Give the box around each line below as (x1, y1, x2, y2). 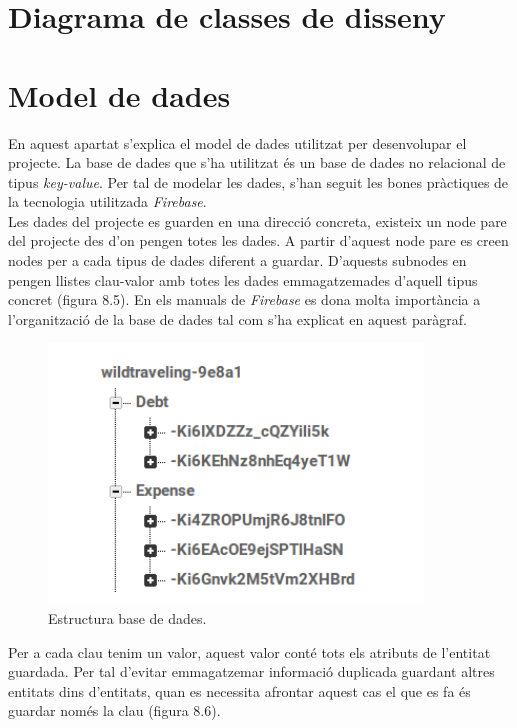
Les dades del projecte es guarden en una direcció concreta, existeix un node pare (8, 210, 507, 231)
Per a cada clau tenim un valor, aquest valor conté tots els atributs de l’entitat (8, 641, 491, 662)
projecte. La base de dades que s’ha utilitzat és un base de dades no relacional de (8, 152, 506, 173)
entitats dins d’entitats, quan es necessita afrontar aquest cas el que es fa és (8, 680, 471, 701)
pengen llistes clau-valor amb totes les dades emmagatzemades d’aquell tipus (8, 269, 478, 290)
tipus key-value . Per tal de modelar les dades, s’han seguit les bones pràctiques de (8, 171, 509, 192)
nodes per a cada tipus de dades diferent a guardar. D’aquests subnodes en (8, 250, 467, 271)
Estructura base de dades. (48, 608, 207, 629)
